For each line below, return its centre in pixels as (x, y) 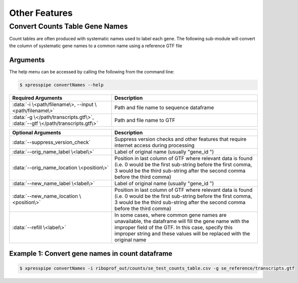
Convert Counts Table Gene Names (69, 26)
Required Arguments (37, 98)
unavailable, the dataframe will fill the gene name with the (182, 221)
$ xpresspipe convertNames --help (62, 85)
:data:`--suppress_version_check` (51, 142)
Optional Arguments (37, 132)
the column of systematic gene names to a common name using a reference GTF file (96, 46)
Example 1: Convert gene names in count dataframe (91, 254)
